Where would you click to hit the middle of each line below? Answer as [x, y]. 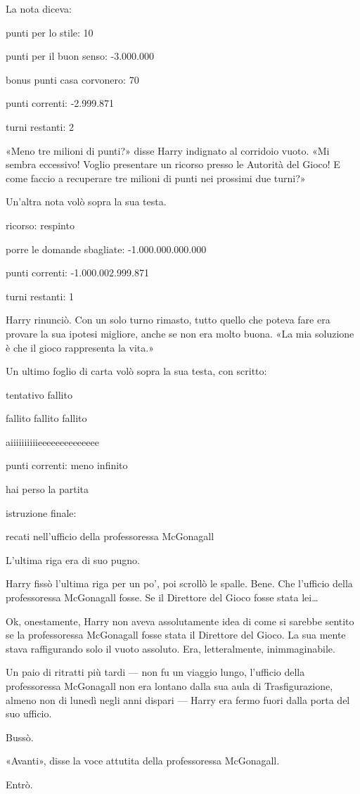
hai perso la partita [47, 489]
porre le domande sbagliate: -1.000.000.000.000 [106, 249]
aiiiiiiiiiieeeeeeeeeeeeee [52, 441]
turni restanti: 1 [40, 296]
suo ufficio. [29, 713]
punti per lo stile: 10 [50, 32]
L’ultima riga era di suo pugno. [73, 559]
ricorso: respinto [40, 225]
